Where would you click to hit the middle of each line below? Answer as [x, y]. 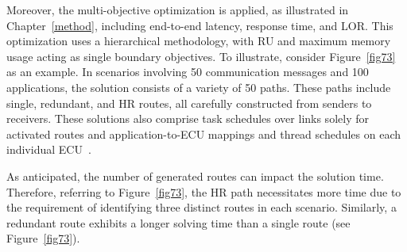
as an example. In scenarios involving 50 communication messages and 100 [188, 72]
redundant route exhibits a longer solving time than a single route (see [178, 222]
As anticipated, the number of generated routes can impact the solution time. [195, 176]
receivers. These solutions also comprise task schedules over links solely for [188, 118]
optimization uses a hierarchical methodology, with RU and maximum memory [199, 41]
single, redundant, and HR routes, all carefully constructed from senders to [189, 103]
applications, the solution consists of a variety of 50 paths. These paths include [199, 87]
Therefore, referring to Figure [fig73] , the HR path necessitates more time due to [204, 191]
